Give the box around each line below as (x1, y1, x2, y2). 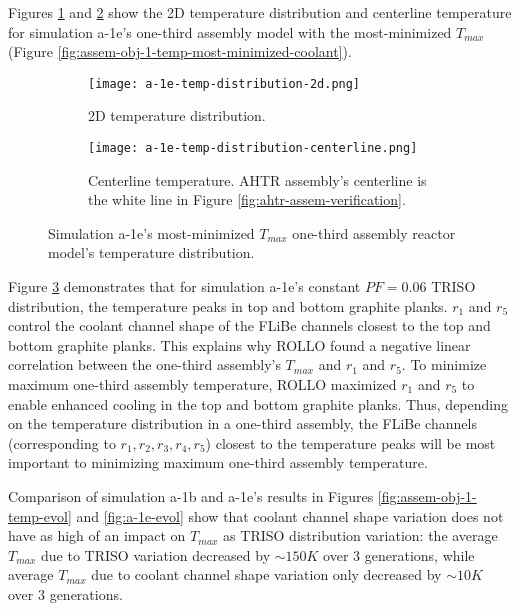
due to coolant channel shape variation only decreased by (91, 564, 442, 585)
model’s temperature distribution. (48, 242, 255, 263)
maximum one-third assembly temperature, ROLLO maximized (8, 374, 397, 395)
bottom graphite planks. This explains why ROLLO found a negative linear (8, 334, 471, 355)
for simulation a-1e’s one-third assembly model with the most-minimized (8, 21, 452, 42)
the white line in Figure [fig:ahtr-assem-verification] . (88, 189, 406, 210)
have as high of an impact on (8, 525, 186, 546)
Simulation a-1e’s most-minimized (48, 222, 255, 243)
